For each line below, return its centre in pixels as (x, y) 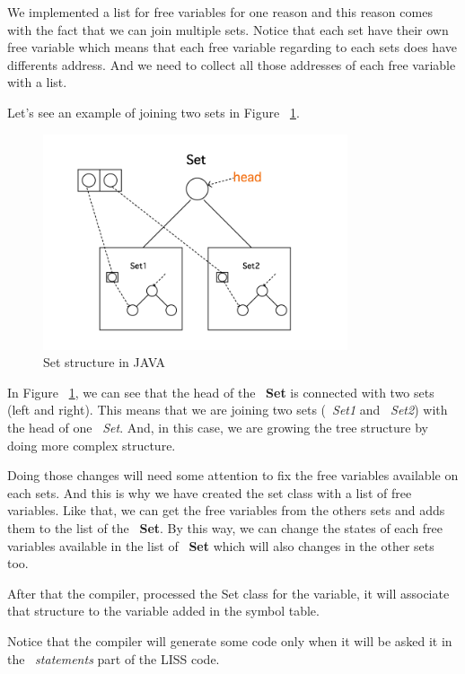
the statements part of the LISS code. (114, 658)
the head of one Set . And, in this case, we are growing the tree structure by (218, 428)
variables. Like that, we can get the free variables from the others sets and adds (226, 510)
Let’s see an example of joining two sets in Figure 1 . (154, 112)
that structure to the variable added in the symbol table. (163, 611)
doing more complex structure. (92, 445)
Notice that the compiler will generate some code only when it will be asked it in (230, 640)
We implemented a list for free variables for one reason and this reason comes (220, 12)
